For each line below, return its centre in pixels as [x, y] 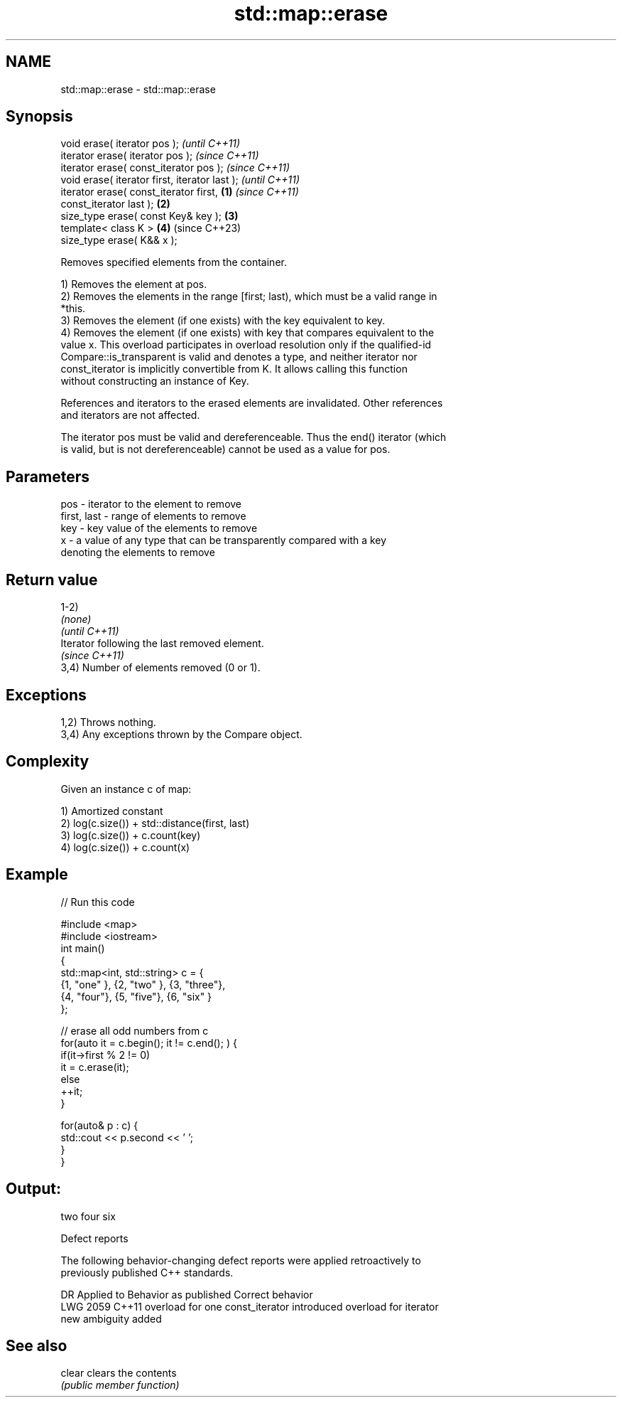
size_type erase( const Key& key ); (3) [149, 216]
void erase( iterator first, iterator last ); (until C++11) [180, 180]
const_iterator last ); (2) [115, 204]
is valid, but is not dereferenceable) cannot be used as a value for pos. [225, 449]
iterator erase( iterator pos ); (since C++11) [160, 156]
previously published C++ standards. [147, 1272]
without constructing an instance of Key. [155, 381]
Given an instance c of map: [126, 789]
